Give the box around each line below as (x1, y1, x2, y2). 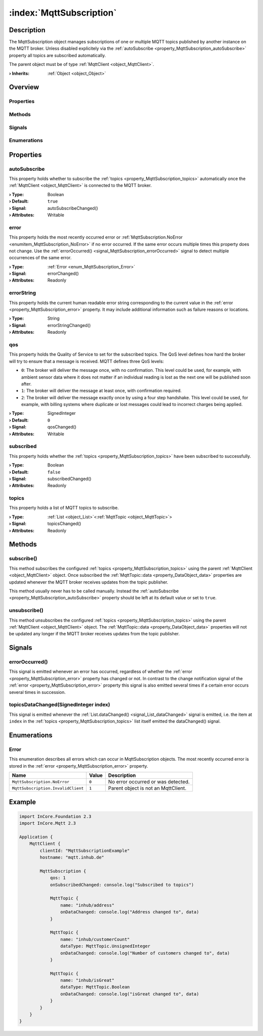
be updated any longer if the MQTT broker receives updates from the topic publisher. (9, 631, 180, 637)
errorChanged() (47, 271, 79, 277)
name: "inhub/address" (60, 902, 114, 908)
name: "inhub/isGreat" (60, 977, 114, 983)
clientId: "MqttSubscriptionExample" (39, 848, 130, 853)
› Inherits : (9, 70, 30, 76)
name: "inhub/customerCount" (60, 936, 130, 942)
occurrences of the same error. (9, 255, 72, 261)
